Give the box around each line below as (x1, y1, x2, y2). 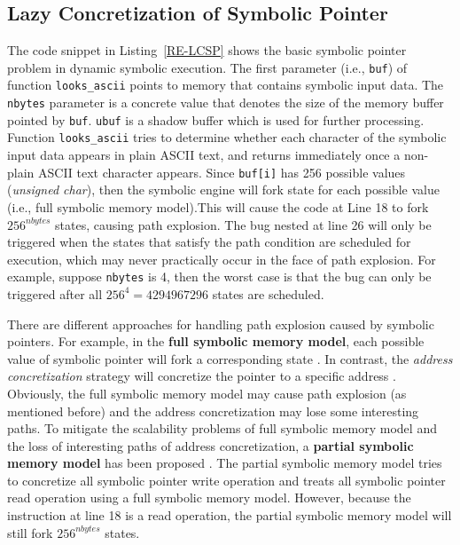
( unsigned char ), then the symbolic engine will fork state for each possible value (7, 180, 440, 199)
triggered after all (7, 284, 103, 303)
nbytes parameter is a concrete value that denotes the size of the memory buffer (7, 93, 444, 112)
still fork (7, 523, 53, 541)
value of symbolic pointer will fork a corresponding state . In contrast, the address (7, 349, 453, 367)
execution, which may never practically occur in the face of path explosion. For (7, 249, 436, 268)
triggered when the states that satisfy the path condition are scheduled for (7, 233, 411, 251)
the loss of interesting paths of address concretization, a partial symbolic (7, 436, 414, 454)
